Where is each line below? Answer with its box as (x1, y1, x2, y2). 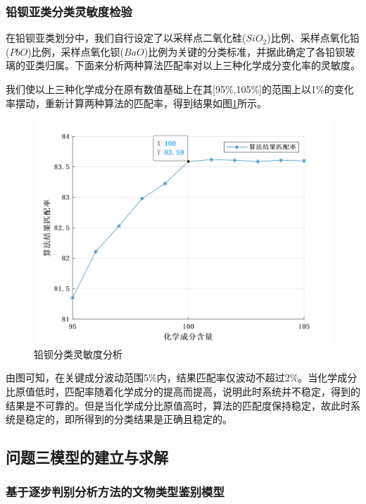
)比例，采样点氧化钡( (27, 44, 125, 59)
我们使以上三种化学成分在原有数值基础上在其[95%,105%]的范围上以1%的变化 (6, 82, 354, 96)
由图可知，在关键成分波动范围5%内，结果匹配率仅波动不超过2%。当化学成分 (6, 370, 358, 385)
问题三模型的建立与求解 (6, 446, 168, 468)
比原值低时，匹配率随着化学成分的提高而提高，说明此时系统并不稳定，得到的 (6, 383, 360, 398)
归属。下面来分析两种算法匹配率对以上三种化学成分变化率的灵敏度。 (44, 58, 360, 73)
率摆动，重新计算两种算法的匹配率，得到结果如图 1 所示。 (6, 95, 267, 110)
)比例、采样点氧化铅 (267, 30, 360, 45)
